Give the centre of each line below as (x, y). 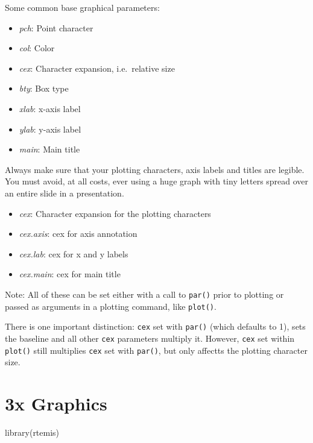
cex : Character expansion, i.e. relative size (97, 68)
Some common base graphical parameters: (82, 7)
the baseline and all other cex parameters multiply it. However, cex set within (150, 338)
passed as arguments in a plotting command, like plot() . (111, 306)
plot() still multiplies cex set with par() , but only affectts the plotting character (156, 350)
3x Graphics (56, 403)
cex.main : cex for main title (70, 274)
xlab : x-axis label (50, 108)
